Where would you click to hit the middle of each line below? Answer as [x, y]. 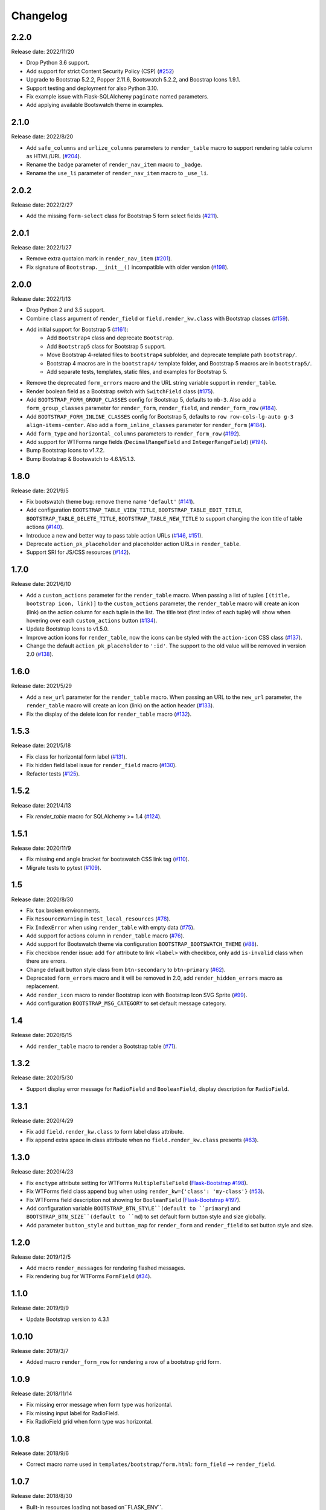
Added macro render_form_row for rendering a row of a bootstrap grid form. [124, 1362]
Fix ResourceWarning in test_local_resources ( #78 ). [98, 919]
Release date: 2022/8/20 [42, 137]
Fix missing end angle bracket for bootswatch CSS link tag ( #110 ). [108, 859]
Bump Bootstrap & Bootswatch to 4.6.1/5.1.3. [81, 458]
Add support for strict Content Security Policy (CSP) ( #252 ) [100, 71]
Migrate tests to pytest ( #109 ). [64, 867]
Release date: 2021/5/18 [41, 745]
